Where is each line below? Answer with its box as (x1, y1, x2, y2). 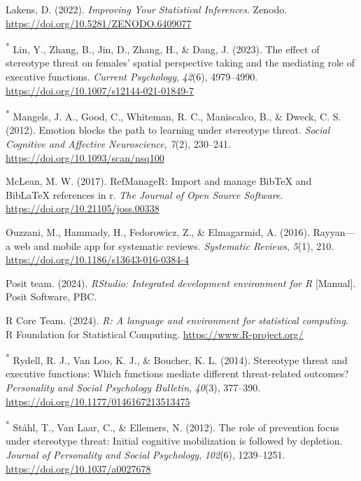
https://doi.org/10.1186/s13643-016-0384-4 (6, 252, 189, 267)
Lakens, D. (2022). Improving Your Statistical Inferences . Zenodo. (6, 2, 288, 16)
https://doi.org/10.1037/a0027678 (6, 461, 151, 475)
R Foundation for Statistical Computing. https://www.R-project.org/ (6, 326, 304, 341)
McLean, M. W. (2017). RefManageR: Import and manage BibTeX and (6, 174, 312, 188)
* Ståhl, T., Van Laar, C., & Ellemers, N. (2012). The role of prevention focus (6, 418, 339, 434)
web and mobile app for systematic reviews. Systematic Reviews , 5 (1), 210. (13, 238, 334, 253)
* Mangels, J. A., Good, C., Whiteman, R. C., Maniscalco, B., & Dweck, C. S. (6, 107, 341, 123)
